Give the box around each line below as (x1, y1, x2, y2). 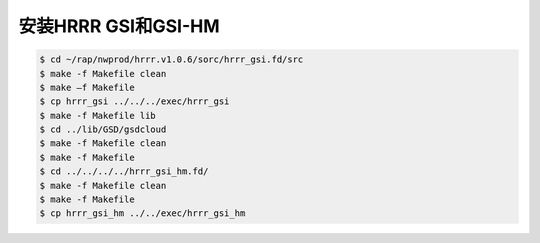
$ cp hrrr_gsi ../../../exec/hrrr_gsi (39, 96, 230, 107)
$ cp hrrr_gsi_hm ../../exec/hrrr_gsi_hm (39, 208, 246, 219)
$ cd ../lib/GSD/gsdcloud (39, 124, 167, 135)
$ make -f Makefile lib (39, 110, 157, 121)
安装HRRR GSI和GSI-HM (18, 15, 220, 37)
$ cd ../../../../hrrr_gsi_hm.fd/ (39, 166, 209, 177)
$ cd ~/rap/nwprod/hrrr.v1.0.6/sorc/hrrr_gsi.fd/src (39, 54, 304, 65)
